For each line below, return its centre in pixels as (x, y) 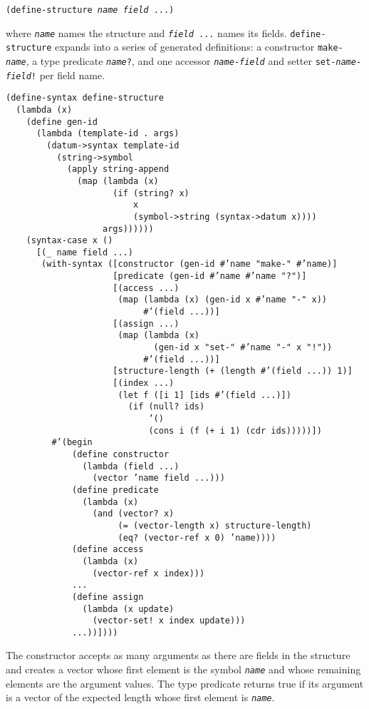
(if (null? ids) (166, 407)
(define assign (108, 597)
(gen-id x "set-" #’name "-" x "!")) (243, 348)
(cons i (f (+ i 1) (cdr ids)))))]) (235, 430)
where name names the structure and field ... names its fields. (146, 32)
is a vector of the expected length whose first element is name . (140, 697)
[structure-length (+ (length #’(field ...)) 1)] (233, 371)
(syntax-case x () (69, 241)
